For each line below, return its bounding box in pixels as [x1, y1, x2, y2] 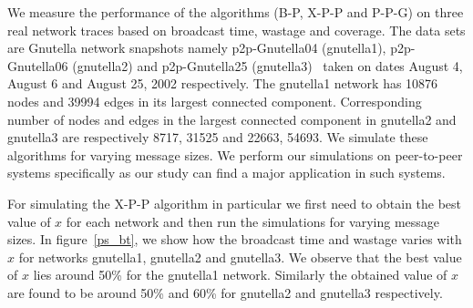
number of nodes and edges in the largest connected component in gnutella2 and [7, 109, 457, 128]
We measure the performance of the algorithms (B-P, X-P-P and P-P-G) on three [7, 3, 464, 21]
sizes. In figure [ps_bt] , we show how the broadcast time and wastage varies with [7, 230, 462, 249]
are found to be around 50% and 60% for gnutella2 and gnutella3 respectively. [7, 282, 443, 302]
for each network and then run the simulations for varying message [66, 211, 440, 231]
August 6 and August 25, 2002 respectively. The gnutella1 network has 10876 [7, 74, 438, 93]
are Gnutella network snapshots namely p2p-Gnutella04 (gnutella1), [7, 38, 386, 57]
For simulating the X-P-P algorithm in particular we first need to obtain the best [7, 193, 462, 212]
